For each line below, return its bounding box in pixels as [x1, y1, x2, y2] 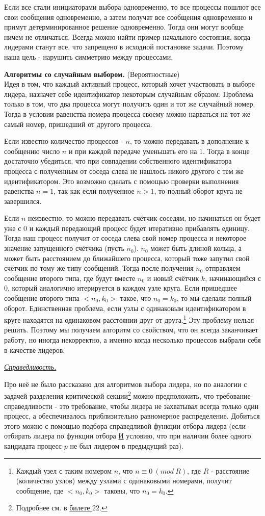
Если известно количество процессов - [4, 136, 123, 146]
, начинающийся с [205, 272, 261, 283]
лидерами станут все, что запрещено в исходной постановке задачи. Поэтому [4, 41, 244, 52]
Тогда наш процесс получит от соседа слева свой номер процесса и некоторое [4, 233, 247, 243]
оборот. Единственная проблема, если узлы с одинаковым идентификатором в [4, 302, 246, 313]
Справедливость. [4, 362, 57, 372]
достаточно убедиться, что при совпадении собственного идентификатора [4, 156, 232, 166]
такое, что [120, 293, 151, 303]
